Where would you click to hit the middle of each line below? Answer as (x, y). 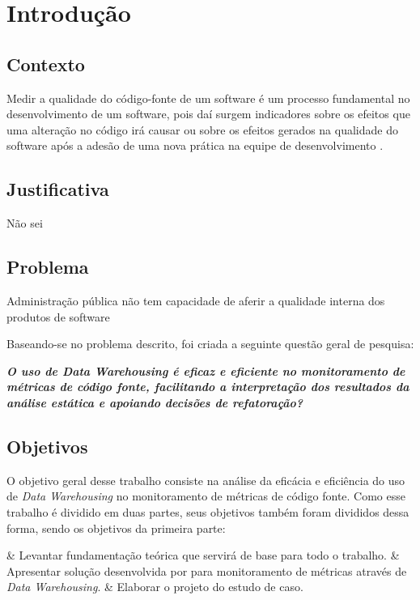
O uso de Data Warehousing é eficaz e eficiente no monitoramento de (206, 370)
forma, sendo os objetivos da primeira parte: (116, 528)
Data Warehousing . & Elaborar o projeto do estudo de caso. (155, 587)
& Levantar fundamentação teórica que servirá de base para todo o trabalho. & (203, 555)
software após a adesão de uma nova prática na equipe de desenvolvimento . (195, 145)
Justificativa (58, 189)
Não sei (25, 223)
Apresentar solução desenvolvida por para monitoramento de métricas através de (207, 570)
